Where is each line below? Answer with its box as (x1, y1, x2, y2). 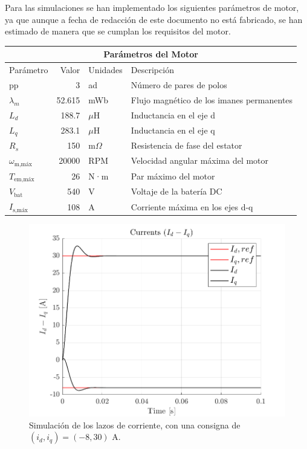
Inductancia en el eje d (131, 108, 216, 121)
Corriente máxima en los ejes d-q (131, 200, 253, 213)
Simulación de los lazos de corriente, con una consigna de (29, 418, 241, 431)
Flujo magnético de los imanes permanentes (131, 93, 293, 106)
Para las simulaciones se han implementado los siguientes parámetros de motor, (5, 1, 299, 13)
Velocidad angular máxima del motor (131, 154, 269, 167)
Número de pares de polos (131, 78, 227, 91)
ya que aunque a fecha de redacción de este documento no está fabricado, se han (5, 13, 303, 25)
